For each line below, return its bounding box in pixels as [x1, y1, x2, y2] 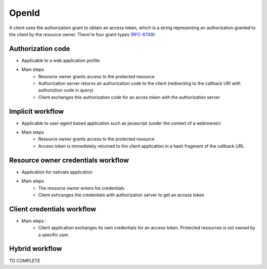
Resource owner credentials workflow [9, 156, 129, 164]
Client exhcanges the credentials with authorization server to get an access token [38, 192, 205, 198]
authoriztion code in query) [38, 87, 94, 93]
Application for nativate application [21, 169, 93, 175]
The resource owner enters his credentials [38, 185, 125, 191]
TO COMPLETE [9, 258, 41, 264]
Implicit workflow [9, 107, 64, 116]
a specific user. [38, 231, 70, 237]
